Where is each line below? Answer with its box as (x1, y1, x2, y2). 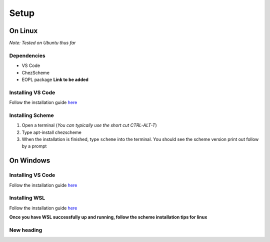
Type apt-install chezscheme (21, 129, 82, 135)
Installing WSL (9, 194, 45, 201)
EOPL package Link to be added (21, 76, 88, 82)
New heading (9, 226, 42, 233)
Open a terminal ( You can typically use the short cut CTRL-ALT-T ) (21, 122, 157, 128)
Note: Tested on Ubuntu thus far (9, 40, 76, 46)
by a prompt (21, 143, 47, 149)
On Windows (9, 156, 50, 165)
